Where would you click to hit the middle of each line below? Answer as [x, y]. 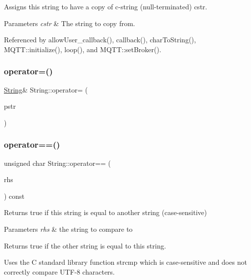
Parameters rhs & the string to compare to [68, 229]
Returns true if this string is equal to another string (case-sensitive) [105, 212]
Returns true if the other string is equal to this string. [85, 245]
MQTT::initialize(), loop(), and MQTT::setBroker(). [83, 49]
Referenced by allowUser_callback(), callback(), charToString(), [100, 40]
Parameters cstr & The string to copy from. [70, 23]
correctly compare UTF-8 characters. [59, 271]
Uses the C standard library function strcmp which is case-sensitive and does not [125, 262]
